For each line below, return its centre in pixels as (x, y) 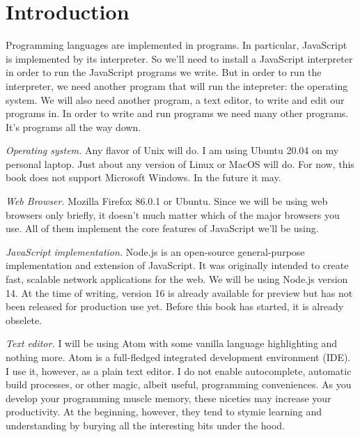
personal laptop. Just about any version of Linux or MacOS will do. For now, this (180, 163)
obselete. (24, 320)
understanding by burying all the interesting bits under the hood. (146, 425)
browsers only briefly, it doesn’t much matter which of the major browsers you (173, 214)
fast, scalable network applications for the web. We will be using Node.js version (177, 279)
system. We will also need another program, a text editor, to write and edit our (175, 99)
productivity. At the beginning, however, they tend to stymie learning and (164, 412)
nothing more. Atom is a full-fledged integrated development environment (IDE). (178, 357)
